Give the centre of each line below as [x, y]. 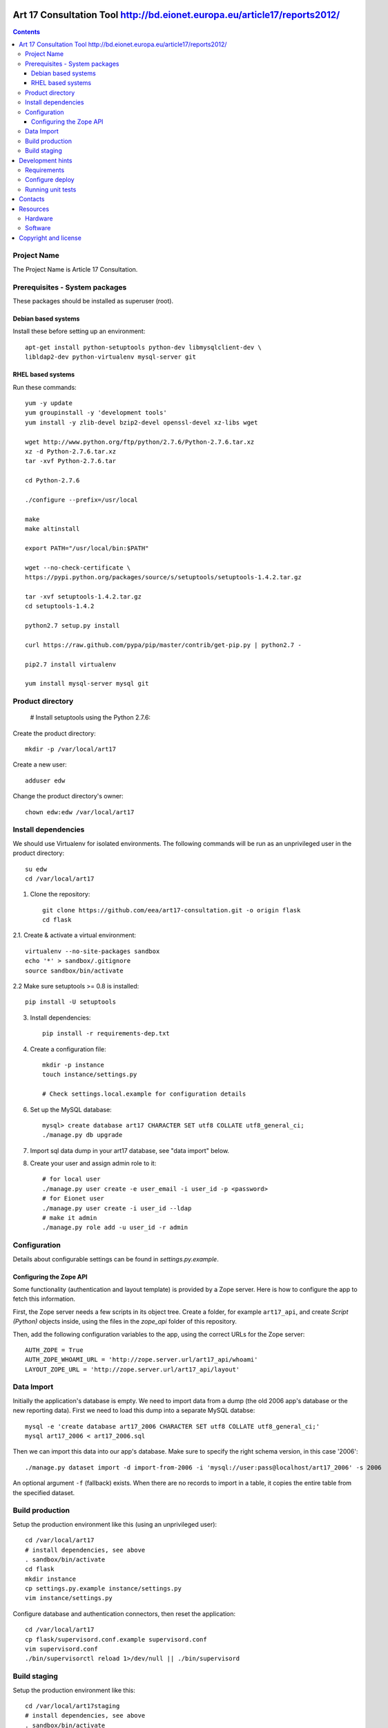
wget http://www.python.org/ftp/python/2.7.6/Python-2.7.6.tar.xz [140, 442]
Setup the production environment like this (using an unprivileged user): [115, 1524]
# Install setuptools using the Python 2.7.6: [90, 717]
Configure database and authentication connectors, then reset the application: [124, 1613]
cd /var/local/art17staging [72, 1706]
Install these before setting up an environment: [79, 331]
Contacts [32, 199]
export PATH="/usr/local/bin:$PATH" [87, 548]
